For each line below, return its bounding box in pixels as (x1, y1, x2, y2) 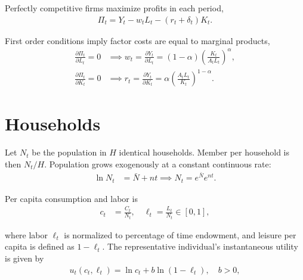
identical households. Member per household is (119, 146, 290, 158)
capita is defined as (5, 240, 75, 253)
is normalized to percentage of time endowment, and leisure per (64, 228, 296, 241)
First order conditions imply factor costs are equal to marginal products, (5, 34, 270, 46)
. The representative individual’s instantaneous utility (102, 240, 298, 253)
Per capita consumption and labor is (5, 192, 138, 204)
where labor (5, 228, 48, 241)
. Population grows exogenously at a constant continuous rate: (44, 158, 271, 170)
